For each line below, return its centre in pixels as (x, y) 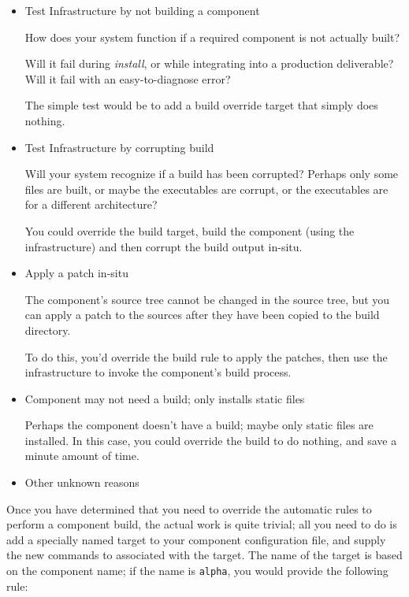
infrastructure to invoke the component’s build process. (158, 372)
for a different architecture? (91, 204)
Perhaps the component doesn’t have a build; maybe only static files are (199, 425)
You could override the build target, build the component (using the (190, 230)
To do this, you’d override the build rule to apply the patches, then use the (206, 356)
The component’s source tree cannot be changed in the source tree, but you (207, 299)
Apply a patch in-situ (76, 273)
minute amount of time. (82, 456)
